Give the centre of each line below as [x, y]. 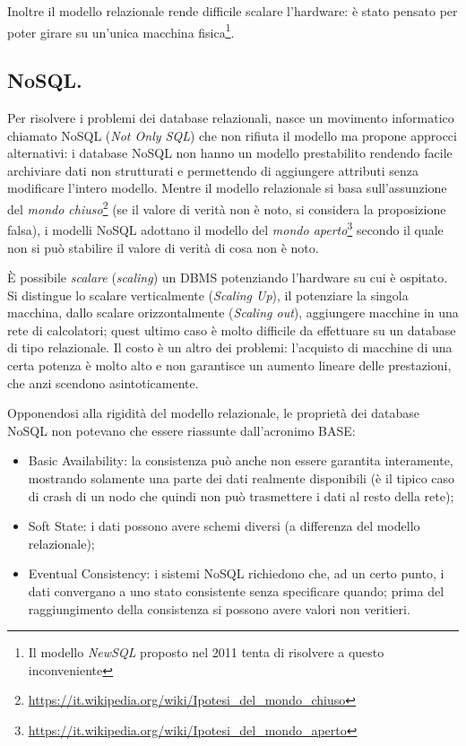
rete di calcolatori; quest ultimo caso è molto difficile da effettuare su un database [232, 330]
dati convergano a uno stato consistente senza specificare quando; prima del [236, 591]
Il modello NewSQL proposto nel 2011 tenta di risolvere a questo [206, 652]
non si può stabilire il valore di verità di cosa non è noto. [163, 247]
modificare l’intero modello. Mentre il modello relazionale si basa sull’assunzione [227, 188]
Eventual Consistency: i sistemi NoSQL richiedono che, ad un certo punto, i [236, 573]
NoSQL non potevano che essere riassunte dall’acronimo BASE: [181, 430]
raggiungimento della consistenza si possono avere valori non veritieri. [219, 608]
